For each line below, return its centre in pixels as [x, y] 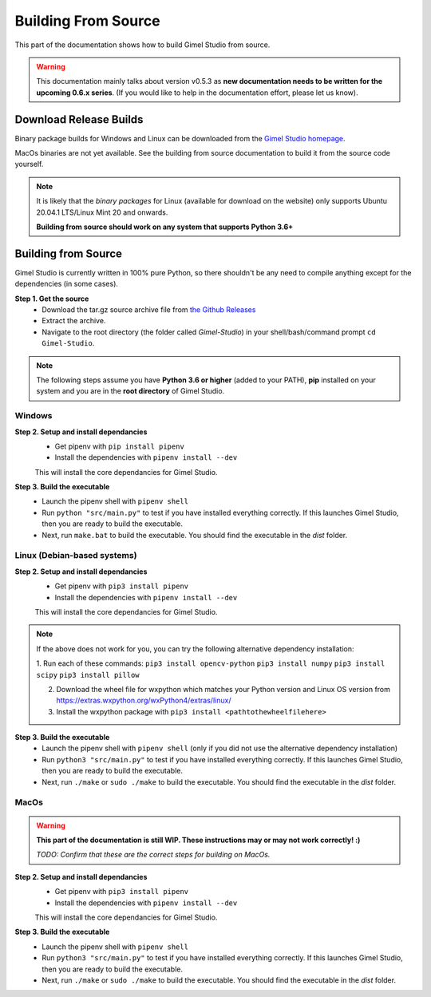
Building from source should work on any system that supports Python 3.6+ [165, 227]
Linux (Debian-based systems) [76, 556]
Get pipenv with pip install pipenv [120, 446]
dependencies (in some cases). [67, 284]
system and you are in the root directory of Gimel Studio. [130, 391]
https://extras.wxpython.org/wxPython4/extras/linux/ [144, 700]
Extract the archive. [74, 321]
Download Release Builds [79, 119]
